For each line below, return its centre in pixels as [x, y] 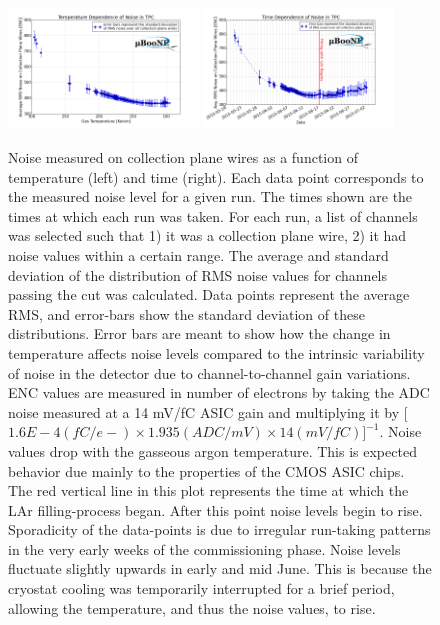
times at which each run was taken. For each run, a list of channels [213, 215]
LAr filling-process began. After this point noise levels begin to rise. [215, 509]
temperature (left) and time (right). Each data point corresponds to [216, 176]
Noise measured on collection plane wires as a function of [183, 157]
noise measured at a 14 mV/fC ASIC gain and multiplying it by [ [208, 411]
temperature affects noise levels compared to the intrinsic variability [216, 352]
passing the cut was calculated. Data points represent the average [209, 294]
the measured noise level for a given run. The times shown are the [210, 196]
